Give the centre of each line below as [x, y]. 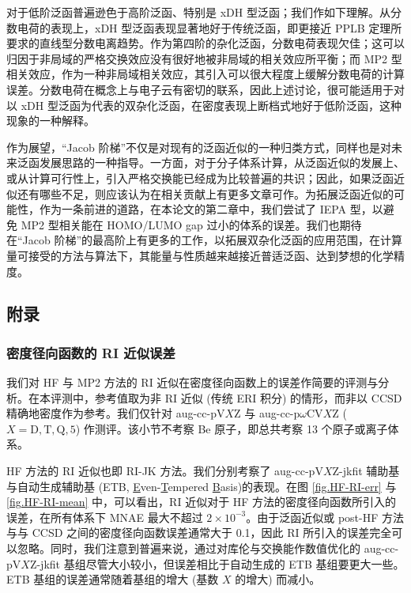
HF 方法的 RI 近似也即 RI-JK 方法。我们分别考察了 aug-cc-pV [165, 471]
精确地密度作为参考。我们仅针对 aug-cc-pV [116, 413]
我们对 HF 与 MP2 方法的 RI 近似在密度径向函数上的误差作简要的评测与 [192, 382]
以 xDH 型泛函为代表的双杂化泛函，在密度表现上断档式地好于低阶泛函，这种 [204, 105]
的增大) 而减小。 [278, 579]
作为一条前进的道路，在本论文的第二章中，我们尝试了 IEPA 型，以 [211, 209]
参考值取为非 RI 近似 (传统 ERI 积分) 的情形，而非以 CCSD [248, 397]
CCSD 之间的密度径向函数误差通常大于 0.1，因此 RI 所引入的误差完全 [212, 533]
